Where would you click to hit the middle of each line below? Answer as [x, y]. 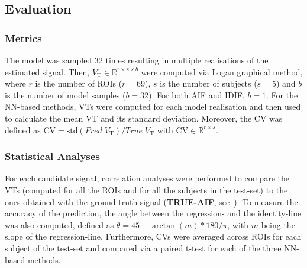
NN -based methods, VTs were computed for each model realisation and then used [153, 106]
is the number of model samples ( [65, 95]
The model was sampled [49, 60]
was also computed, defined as [59, 224]
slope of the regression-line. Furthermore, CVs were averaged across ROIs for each [153, 236]
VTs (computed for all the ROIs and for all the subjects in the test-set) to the [146, 189]
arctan [164, 226]
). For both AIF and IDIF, [197, 95]
